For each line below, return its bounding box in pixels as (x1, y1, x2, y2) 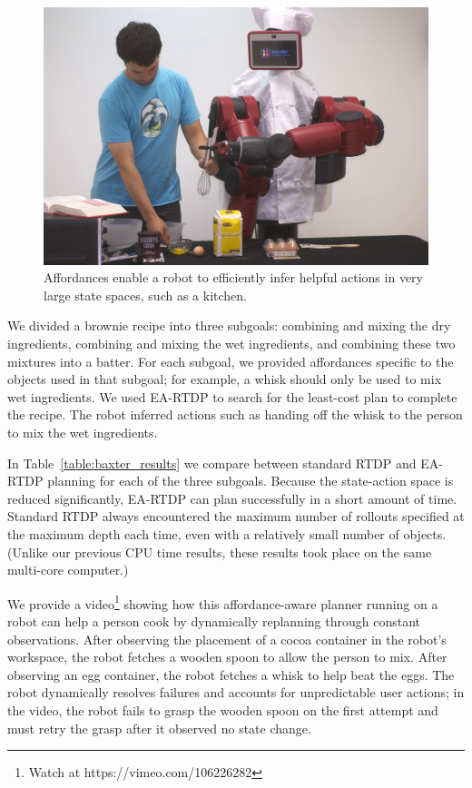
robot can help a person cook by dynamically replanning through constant (7, 611, 420, 630)
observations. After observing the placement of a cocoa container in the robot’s (7, 629, 447, 648)
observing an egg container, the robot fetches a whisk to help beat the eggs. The (7, 665, 455, 684)
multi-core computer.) (7, 560, 129, 579)
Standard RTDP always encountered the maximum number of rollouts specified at (7, 507, 465, 526)
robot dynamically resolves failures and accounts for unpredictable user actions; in (7, 683, 465, 702)
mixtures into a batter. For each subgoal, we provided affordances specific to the (7, 351, 454, 370)
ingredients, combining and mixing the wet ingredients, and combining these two (7, 334, 456, 352)
